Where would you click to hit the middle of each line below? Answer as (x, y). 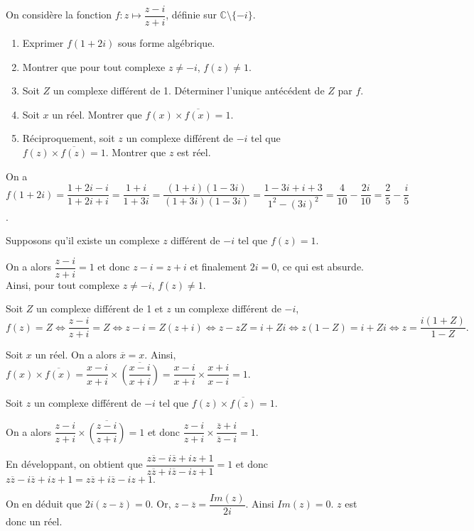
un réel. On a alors (76, 355)
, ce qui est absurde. (320, 267)
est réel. (194, 152)
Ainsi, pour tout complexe (63, 284)
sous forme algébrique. (166, 43)
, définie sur (191, 15)
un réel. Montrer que (97, 114)
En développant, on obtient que (74, 464)
